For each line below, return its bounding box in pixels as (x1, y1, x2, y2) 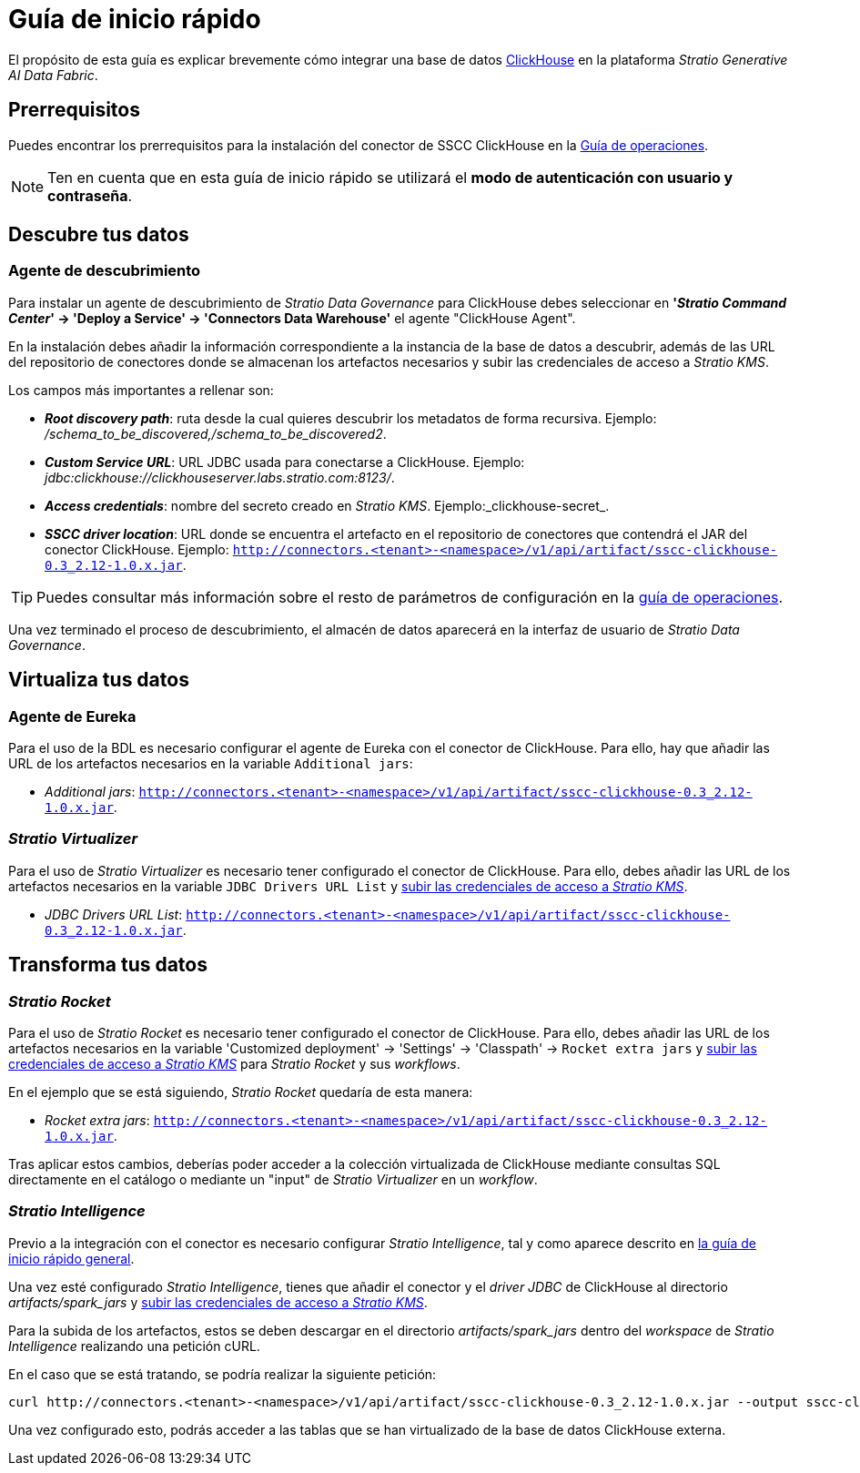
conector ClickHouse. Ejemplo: (45, 541, 229, 557)
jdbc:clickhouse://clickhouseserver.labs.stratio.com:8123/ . (45, 469, 395, 485)
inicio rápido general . (8, 1250, 135, 1266)
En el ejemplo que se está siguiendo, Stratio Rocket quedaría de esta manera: (8, 1084, 473, 1100)
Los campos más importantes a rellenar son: (8, 381, 274, 398)
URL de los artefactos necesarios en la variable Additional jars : (8, 756, 413, 772)
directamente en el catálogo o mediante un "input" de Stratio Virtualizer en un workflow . (8, 1172, 538, 1187)
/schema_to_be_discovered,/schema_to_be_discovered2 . (45, 425, 387, 442)
